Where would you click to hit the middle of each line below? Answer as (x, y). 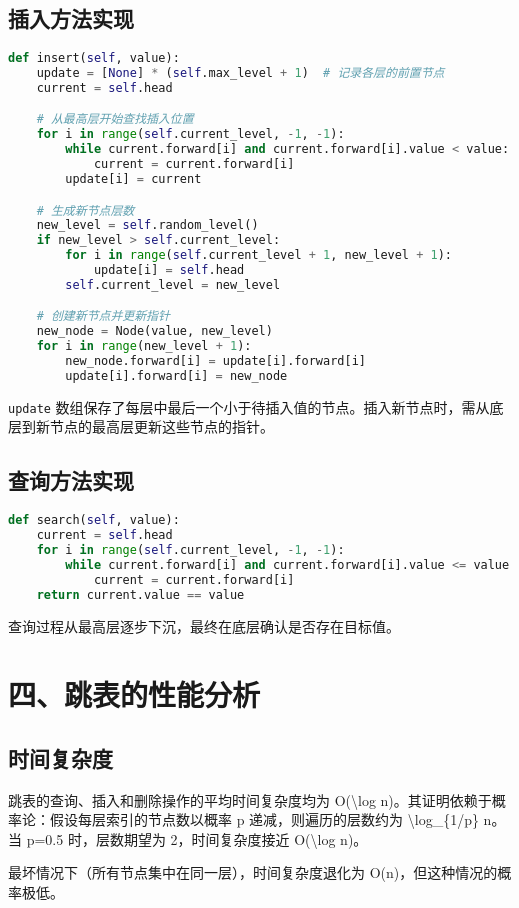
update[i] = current (133, 178)
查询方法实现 (71, 480)
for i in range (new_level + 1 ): (144, 346)
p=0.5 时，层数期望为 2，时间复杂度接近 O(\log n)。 (197, 838)
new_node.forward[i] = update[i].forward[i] (215, 361)
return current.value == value (140, 594)
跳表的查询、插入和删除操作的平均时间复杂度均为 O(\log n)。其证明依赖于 (250, 799)
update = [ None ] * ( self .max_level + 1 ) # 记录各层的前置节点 (240, 73)
